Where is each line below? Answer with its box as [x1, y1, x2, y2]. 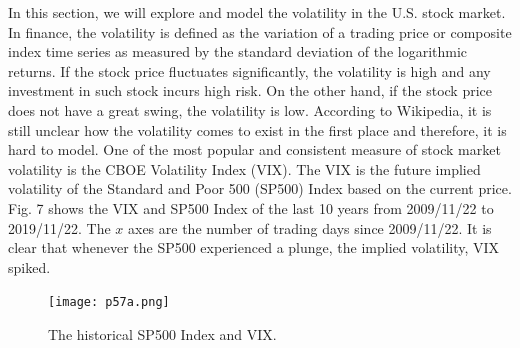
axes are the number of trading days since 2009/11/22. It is [128, 217, 492, 238]
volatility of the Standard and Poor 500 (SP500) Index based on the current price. [8, 178, 512, 199]
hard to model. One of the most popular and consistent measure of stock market [8, 139, 501, 160]
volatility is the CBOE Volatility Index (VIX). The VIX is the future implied [8, 158, 481, 179]
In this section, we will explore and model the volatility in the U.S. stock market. [8, 2, 506, 22]
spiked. [8, 256, 51, 277]
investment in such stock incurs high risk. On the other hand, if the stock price [8, 80, 493, 101]
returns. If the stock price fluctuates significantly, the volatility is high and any [8, 60, 491, 81]
